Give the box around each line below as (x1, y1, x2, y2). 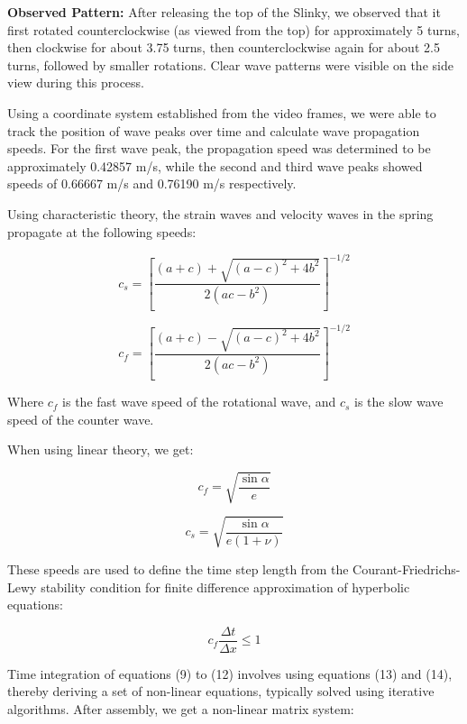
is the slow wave (354, 392, 444, 411)
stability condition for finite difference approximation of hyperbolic (41, 577, 410, 596)
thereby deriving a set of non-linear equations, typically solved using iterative (7, 682, 435, 701)
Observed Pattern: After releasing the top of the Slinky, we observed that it (7, 3, 441, 21)
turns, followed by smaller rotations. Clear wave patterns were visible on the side (7, 55, 453, 74)
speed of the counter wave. (7, 409, 154, 428)
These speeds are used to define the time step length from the (7, 559, 349, 578)
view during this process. (7, 73, 144, 92)
